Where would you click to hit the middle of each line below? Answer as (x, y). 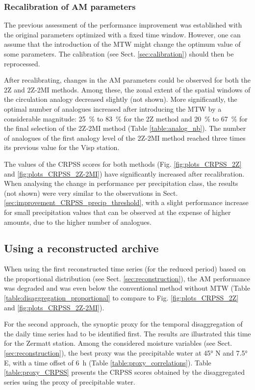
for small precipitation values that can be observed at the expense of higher (117, 212)
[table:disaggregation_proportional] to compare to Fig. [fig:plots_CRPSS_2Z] (121, 298)
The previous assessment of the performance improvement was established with (123, 25)
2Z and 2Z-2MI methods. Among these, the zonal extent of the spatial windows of (127, 89)
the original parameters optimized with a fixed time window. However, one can (122, 34)
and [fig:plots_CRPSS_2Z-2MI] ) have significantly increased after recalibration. (124, 173)
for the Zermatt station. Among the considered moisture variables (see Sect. (118, 343)
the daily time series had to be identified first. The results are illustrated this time (127, 333)
